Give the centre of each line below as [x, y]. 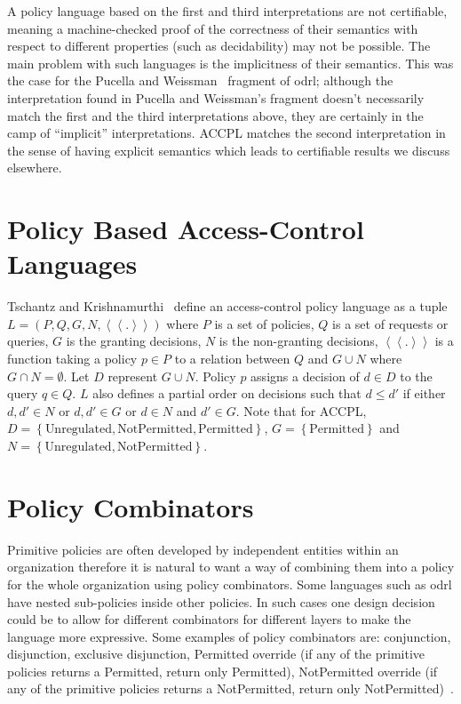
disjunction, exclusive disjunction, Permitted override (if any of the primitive [216, 654]
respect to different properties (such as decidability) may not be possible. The [219, 46]
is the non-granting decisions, [298, 341]
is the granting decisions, [134, 341]
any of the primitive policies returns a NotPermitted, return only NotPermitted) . [230, 688]
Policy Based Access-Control [186, 229]
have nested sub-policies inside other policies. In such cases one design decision [221, 601]
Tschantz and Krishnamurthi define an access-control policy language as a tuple [227, 306]
